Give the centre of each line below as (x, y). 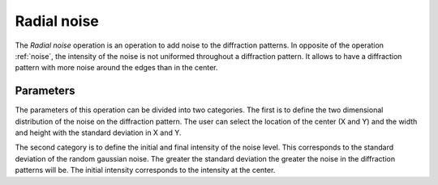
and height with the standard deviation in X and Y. (98, 132)
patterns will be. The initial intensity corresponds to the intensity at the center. (145, 170)
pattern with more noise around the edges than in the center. (116, 68)
